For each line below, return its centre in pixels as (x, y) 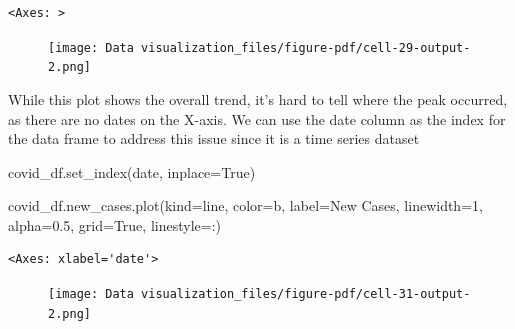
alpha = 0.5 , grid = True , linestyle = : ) (115, 224)
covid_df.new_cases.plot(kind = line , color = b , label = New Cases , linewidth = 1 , (245, 205)
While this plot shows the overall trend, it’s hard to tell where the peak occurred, (258, 98)
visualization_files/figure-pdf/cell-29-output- (306, 47)
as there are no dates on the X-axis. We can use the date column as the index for (257, 118)
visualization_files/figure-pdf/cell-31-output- (306, 294)
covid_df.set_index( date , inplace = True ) (132, 171)
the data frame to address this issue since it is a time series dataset (214, 138)
